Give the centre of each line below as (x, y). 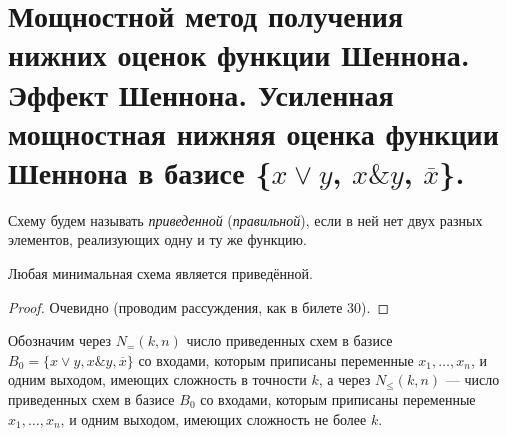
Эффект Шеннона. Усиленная (201, 93)
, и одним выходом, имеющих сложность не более (213, 418)
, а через (344, 379)
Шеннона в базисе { (140, 171)
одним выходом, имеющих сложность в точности (157, 379)
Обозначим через (60, 340)
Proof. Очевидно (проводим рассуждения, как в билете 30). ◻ (199, 306)
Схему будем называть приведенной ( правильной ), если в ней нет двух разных (245, 219)
